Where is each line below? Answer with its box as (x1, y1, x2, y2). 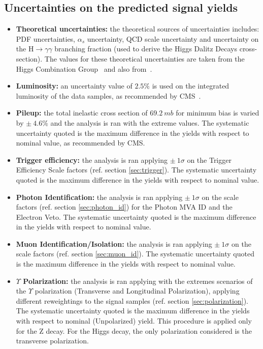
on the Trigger (187, 154, 232, 165)
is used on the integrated (152, 80, 229, 91)
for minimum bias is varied (176, 107, 259, 118)
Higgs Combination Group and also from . (16, 63, 152, 74)
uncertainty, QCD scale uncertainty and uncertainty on (87, 33, 259, 44)
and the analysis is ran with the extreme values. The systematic (50, 117, 249, 128)
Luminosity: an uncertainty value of (16, 80, 133, 91)
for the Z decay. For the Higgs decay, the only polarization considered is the (16, 325, 252, 336)
